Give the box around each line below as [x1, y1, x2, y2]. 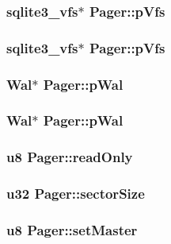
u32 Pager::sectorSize [6, 184, 145, 203]
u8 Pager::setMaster [6, 219, 138, 239]
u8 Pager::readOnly [6, 147, 133, 167]
